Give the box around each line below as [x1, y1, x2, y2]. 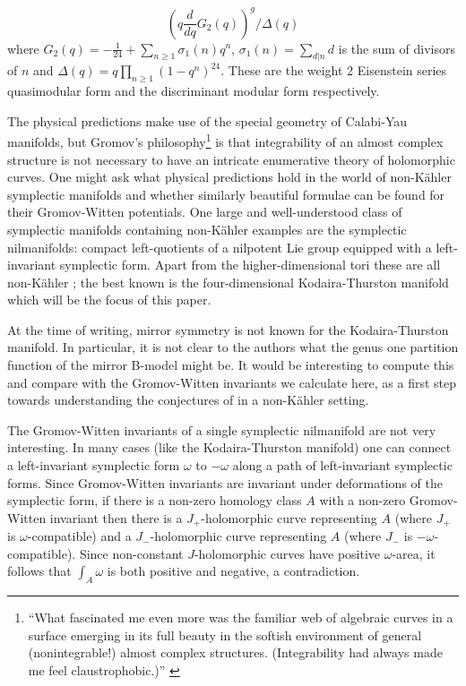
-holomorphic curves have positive [194, 544, 381, 562]
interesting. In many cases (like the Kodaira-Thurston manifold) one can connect [7, 438, 452, 457]
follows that [7, 562, 72, 580]
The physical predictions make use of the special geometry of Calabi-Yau [7, 111, 408, 130]
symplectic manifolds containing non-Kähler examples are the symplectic [7, 219, 407, 238]
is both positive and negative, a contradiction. [107, 562, 360, 580]
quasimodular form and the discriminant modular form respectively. [7, 81, 380, 100]
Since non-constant [79, 544, 184, 562]
